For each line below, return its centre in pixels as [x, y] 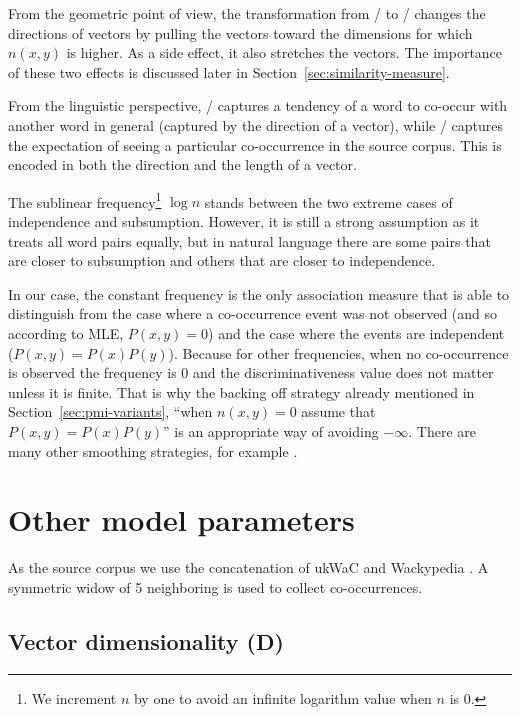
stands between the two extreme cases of [328, 201]
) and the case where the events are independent [356, 332]
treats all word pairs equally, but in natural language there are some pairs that [249, 240]
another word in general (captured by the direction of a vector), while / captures [256, 124]
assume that [338, 411]
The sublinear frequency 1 [85, 200]
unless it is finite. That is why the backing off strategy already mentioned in [241, 391]
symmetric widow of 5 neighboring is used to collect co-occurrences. [215, 586]
